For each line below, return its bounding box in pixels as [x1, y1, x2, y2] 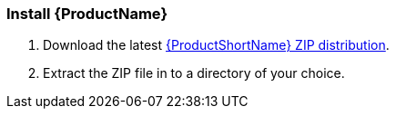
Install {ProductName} [6, 5, 168, 23]
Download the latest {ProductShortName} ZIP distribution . [43, 37, 390, 53]
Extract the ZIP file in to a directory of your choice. [43, 65, 345, 82]
